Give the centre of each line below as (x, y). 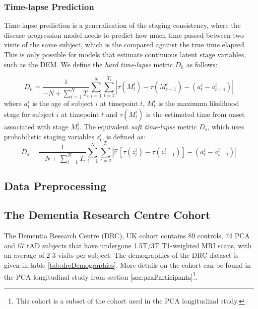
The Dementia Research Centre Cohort (107, 215)
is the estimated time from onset (195, 114)
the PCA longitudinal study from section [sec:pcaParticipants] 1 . (101, 276)
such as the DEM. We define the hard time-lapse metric (89, 64)
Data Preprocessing (55, 185)
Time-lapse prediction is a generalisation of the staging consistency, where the (122, 25)
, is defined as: (124, 136)
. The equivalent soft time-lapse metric (138, 126)
